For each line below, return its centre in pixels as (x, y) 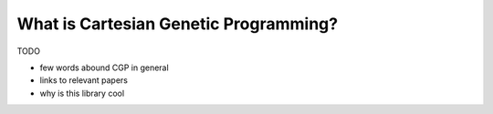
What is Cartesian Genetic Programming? (177, 24)
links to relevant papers (84, 80)
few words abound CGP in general (104, 67)
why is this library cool (82, 93)
